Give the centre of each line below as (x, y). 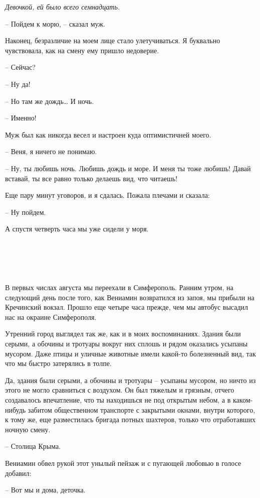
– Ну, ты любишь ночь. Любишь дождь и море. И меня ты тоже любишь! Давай (128, 168)
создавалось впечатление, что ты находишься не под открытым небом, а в (118, 399)
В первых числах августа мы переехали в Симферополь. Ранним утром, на (119, 287)
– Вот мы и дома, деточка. (45, 490)
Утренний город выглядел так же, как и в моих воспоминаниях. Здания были (123, 334)
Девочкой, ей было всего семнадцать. (63, 7)
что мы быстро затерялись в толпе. (58, 363)
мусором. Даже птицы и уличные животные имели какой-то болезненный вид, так (131, 353)
